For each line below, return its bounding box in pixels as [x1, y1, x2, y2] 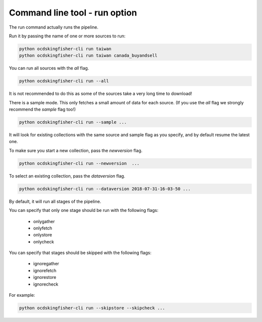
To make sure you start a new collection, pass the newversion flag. [9, 147, 143, 153]
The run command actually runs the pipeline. [9, 24, 99, 30]
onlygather [33, 218, 55, 224]
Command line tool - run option [9, 7, 137, 18]
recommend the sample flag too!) [9, 107, 76, 113]
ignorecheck [33, 281, 58, 287]
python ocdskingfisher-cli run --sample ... [19, 119, 127, 125]
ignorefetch [33, 267, 57, 274]
